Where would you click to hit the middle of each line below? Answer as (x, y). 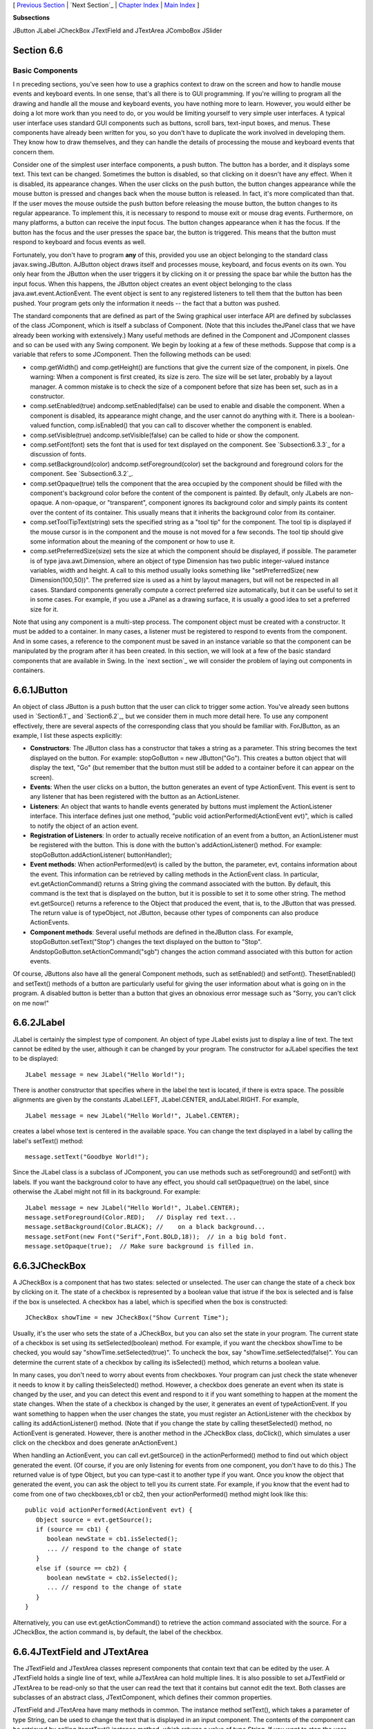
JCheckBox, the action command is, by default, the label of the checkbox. (118, 1631)
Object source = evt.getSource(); (94, 1519)
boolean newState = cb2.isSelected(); (113, 1578)
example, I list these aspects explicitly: (67, 736)
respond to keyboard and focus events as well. (79, 242)
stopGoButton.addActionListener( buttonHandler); (101, 855)
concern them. (34, 151)
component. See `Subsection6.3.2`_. (82, 474)
